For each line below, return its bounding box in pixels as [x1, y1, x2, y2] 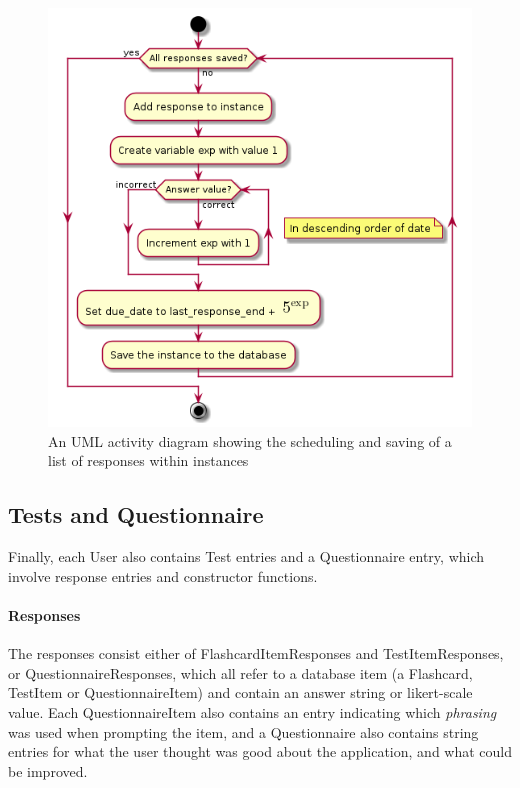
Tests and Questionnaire [8, 499, 264, 530]
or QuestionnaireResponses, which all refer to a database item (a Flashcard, [8, 662, 473, 683]
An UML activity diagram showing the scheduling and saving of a [48, 430, 452, 451]
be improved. [8, 760, 88, 781]
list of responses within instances [48, 450, 249, 471]
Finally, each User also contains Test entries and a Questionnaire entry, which [8, 546, 485, 567]
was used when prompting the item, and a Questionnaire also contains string [8, 721, 479, 742]
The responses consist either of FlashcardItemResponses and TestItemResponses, [8, 643, 504, 664]
